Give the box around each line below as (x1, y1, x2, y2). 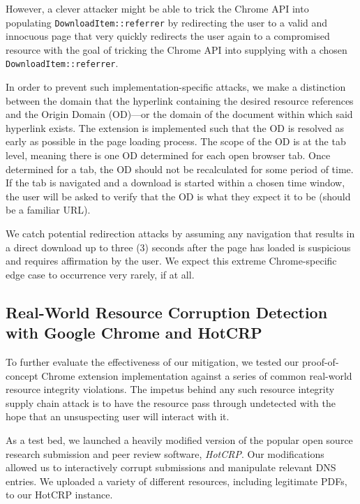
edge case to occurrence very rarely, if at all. (6, 267, 195, 281)
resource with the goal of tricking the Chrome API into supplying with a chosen (6, 42, 347, 57)
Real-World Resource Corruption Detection (6, 301, 328, 323)
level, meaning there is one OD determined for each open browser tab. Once (6, 148, 331, 163)
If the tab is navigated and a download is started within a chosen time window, (6, 175, 345, 190)
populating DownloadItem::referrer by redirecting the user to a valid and (6, 15, 328, 29)
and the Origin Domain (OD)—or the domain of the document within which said (6, 107, 353, 121)
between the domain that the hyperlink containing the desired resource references (6, 93, 354, 108)
